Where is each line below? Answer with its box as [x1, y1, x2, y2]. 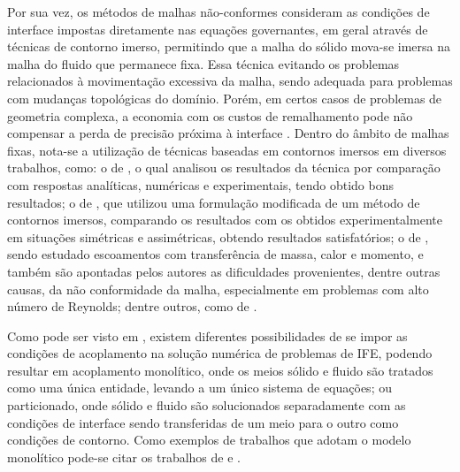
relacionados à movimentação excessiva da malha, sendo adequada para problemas [7, 72, 453, 90]
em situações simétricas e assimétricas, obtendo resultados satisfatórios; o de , [7, 227, 429, 246]
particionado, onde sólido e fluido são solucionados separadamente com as [7, 396, 406, 415]
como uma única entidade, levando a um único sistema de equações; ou [7, 378, 392, 397]
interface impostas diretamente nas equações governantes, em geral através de [7, 19, 428, 38]
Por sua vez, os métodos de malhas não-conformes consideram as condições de [7, 3, 430, 20]
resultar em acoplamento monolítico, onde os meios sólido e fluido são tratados [7, 361, 433, 379]
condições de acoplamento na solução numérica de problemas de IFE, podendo [7, 344, 433, 362]
